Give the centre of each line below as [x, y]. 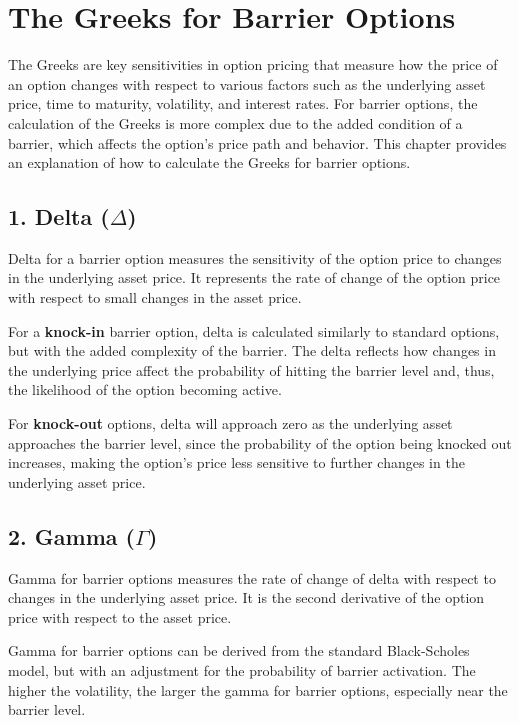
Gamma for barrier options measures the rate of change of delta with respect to [252, 577]
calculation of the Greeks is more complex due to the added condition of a [235, 122]
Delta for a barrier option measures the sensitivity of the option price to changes [255, 257]
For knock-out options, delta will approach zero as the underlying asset [230, 423]
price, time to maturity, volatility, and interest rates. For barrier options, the [243, 103]
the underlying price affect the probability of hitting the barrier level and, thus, [251, 369]
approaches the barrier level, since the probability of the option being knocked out [260, 442]
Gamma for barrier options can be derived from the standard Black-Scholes [239, 650]
